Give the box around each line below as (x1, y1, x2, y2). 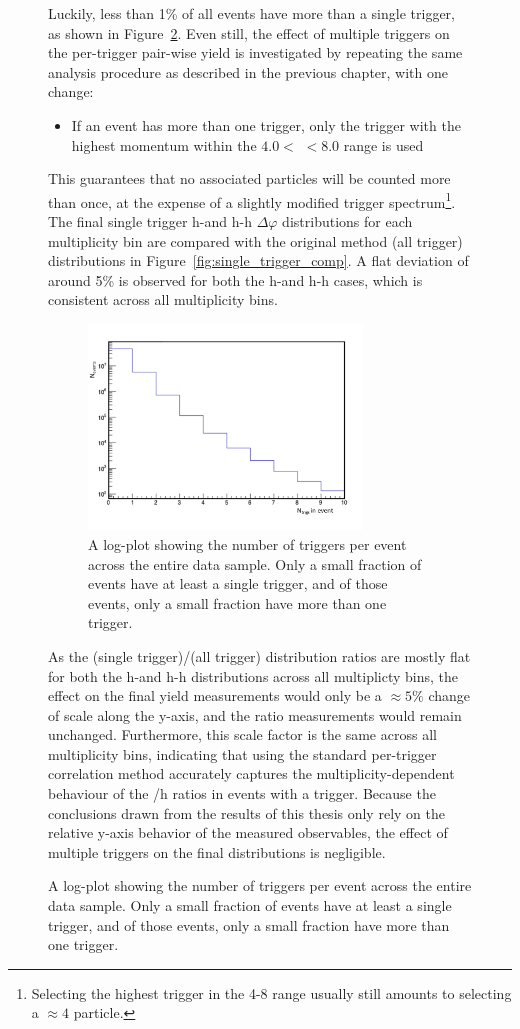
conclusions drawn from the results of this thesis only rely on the (48, 802, 445, 823)
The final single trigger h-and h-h (48, 211, 252, 231)
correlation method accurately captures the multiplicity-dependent (48, 763, 455, 784)
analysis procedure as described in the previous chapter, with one (48, 61, 448, 82)
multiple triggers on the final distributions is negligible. (48, 841, 386, 862)
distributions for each (282, 211, 413, 231)
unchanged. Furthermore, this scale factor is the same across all (48, 724, 437, 745)
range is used (343, 134, 424, 155)
